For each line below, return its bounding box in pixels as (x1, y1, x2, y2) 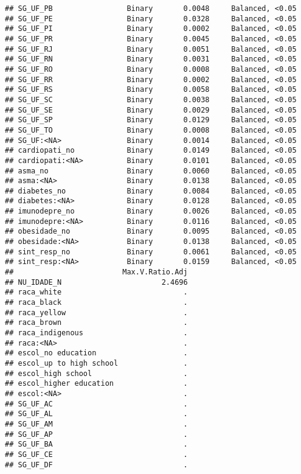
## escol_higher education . (5, 379, 188, 388)
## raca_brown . (5, 318, 188, 327)
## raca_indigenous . (5, 329, 188, 337)
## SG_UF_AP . (5, 430, 188, 439)
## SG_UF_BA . (5, 440, 188, 449)
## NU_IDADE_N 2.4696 (5, 277, 188, 287)
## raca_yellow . (5, 308, 188, 317)
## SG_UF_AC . (5, 399, 188, 408)
